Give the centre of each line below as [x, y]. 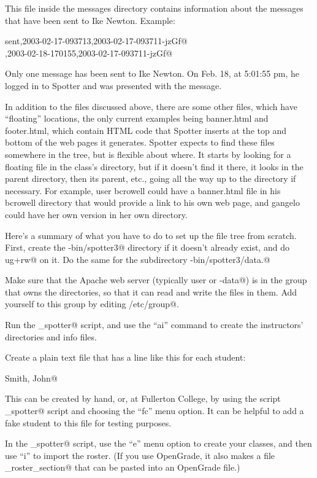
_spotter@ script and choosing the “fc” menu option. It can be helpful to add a [155, 411]
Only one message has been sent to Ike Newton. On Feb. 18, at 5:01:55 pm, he [152, 73]
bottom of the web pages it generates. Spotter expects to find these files [140, 142]
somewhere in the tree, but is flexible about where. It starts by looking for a [148, 154]
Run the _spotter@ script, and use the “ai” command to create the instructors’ [154, 325]
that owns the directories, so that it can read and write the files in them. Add [151, 292]
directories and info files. [51, 336]
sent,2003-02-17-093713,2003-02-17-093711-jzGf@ [96, 41]
